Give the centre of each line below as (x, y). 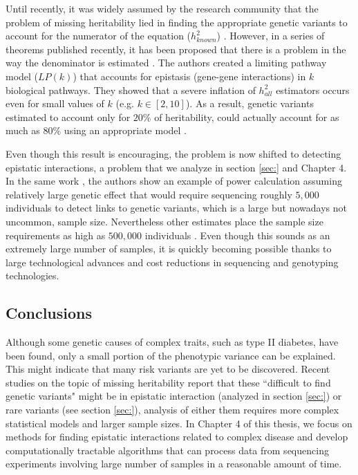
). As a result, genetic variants (249, 103)
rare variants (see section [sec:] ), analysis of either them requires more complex (172, 410)
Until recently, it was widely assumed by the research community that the (162, 8)
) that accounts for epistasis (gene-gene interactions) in (189, 76)
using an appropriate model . (125, 130)
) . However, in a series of (271, 36)
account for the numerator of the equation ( (98, 36)
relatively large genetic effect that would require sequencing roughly (149, 194)
